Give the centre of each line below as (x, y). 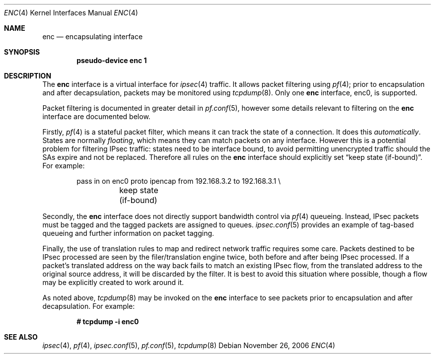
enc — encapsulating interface (93, 36)
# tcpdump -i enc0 (108, 322)
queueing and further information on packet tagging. (128, 233)
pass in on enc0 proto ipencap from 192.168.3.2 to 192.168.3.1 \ (179, 181)
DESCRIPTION (28, 76)
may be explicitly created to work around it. (113, 282)
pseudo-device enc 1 (112, 60)
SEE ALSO (21, 337)
